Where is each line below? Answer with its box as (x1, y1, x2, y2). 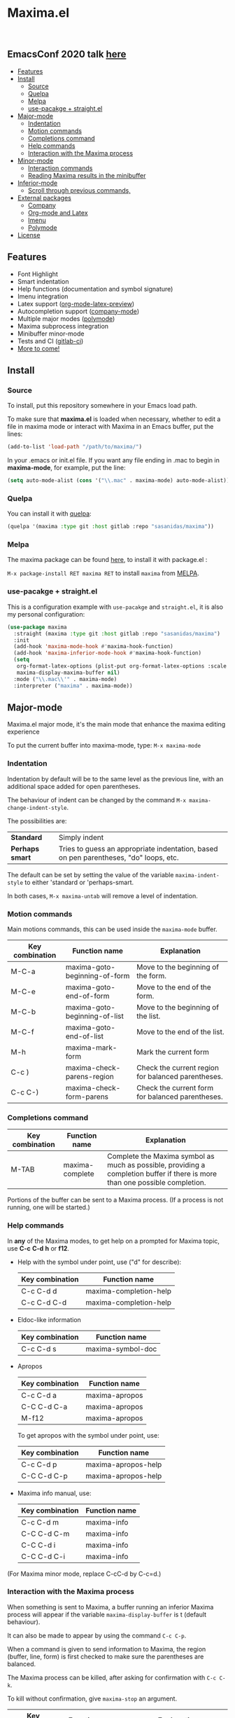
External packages (17, 193, 71, 202)
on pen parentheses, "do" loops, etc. (58, 853, 179, 863)
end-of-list (65, 1031, 104, 1041)
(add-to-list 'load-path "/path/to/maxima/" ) (7, 444, 142, 451)
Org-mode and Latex (27, 208, 89, 217)
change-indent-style (7, 804, 68, 811)
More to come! (17, 344, 60, 352)
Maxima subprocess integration (17, 322, 109, 330)
